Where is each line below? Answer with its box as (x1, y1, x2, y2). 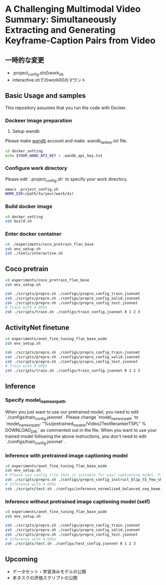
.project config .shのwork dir (12, 70, 64, 77)
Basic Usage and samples (5, 91, 86, 100)
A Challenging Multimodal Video (5, 3, 141, 15)
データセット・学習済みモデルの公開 (12, 569, 86, 575)
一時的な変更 (5, 56, 44, 64)
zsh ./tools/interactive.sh (5, 251, 63, 256)
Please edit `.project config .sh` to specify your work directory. (5, 176, 128, 183)
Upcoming (5, 555, 38, 563)
